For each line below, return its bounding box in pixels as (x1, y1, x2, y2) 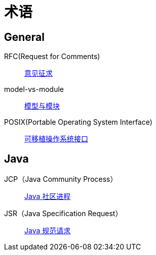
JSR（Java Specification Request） (4, 209, 123, 218)
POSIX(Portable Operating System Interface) (4, 118, 152, 127)
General (4, 30, 45, 43)
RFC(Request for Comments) (4, 52, 100, 61)
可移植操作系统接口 (24, 134, 88, 143)
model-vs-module (4, 85, 64, 94)
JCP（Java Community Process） (4, 175, 118, 184)
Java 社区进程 (24, 192, 71, 201)
